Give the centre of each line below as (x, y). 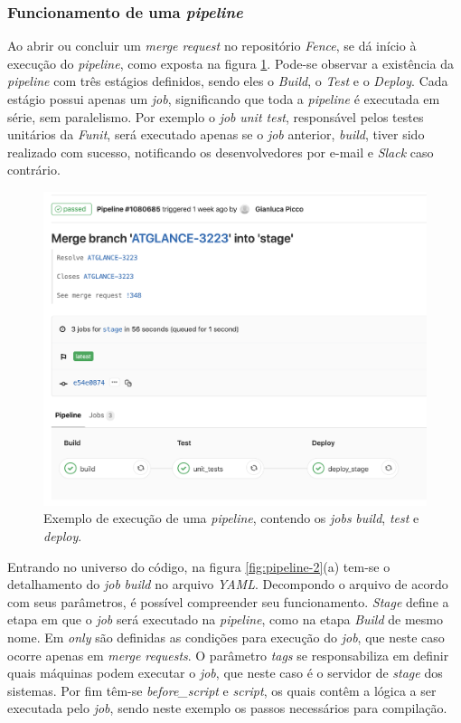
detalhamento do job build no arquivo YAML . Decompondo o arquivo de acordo (228, 584)
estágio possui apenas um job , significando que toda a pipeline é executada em (224, 99)
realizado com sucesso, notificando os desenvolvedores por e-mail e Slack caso (221, 152)
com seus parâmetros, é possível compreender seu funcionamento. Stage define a (228, 601)
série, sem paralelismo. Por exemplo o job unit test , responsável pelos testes (216, 116)
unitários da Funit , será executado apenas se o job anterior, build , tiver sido (216, 134)
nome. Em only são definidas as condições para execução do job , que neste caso (226, 637)
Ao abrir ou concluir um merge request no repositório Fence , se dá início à (212, 46)
